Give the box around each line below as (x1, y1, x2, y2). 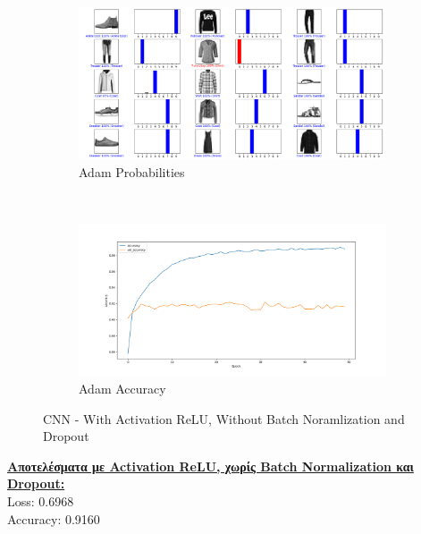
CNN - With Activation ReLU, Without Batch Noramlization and (43, 409, 405, 428)
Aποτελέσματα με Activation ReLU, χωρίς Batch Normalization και (7, 456, 414, 475)
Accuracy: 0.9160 (7, 509, 100, 528)
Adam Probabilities (79, 162, 185, 181)
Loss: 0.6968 (7, 491, 74, 510)
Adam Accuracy (79, 379, 166, 397)
